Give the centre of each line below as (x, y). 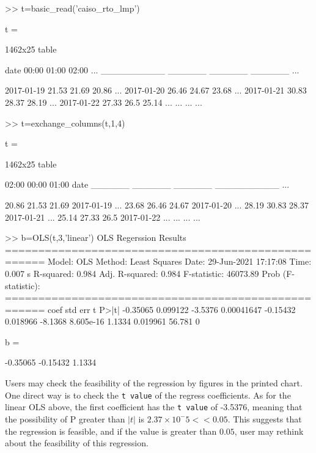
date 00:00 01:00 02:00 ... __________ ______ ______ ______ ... (152, 69)
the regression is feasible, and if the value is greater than (111, 431)
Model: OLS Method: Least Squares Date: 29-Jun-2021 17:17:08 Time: (180, 261)
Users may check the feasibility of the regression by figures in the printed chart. (154, 383)
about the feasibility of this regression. (77, 443)
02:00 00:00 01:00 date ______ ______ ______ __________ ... (147, 184)
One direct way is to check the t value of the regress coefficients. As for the (148, 395)
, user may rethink (269, 431)
